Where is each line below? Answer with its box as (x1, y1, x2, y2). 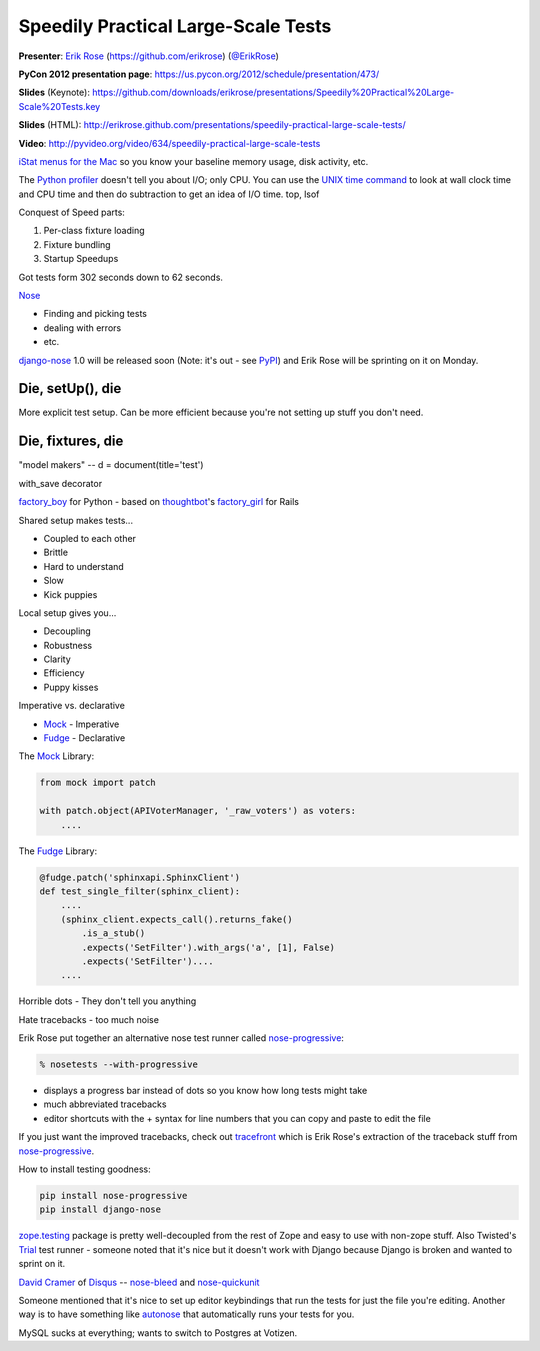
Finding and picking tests (43, 308, 147, 320)
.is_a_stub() (81, 928, 146, 939)
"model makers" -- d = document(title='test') (18, 459, 204, 471)
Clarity (43, 653, 71, 665)
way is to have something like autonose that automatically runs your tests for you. (18, 1308, 355, 1320)
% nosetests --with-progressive (39, 1059, 199, 1070)
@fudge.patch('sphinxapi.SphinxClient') (39, 871, 240, 883)
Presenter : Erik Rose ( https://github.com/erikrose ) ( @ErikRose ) (18, 50, 280, 62)
